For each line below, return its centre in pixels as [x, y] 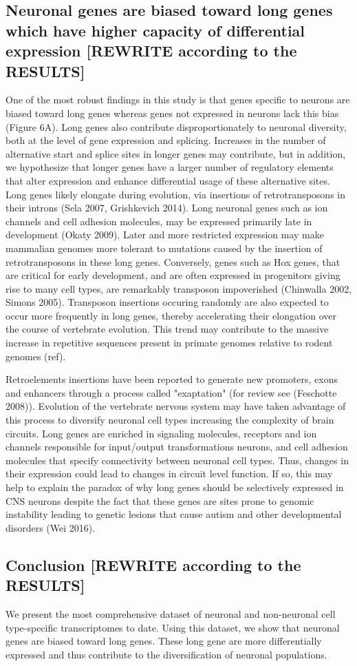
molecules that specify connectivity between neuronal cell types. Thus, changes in [177, 460]
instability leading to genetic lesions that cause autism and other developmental [174, 514]
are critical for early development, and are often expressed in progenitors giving [173, 275]
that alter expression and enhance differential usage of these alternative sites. [168, 180]
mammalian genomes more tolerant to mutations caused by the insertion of [164, 248]
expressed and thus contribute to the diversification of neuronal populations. [166, 654]
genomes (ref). [36, 356]
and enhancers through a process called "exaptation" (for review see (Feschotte [171, 392]
